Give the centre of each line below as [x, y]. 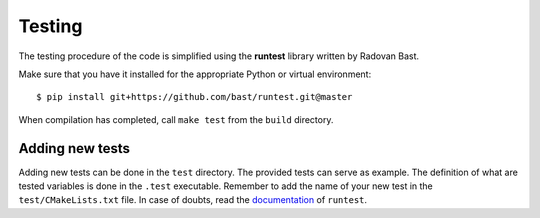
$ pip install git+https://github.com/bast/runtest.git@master [194, 97]
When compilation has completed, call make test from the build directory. [176, 119]
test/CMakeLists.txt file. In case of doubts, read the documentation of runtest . [193, 200]
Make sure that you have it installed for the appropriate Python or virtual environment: [195, 74]
